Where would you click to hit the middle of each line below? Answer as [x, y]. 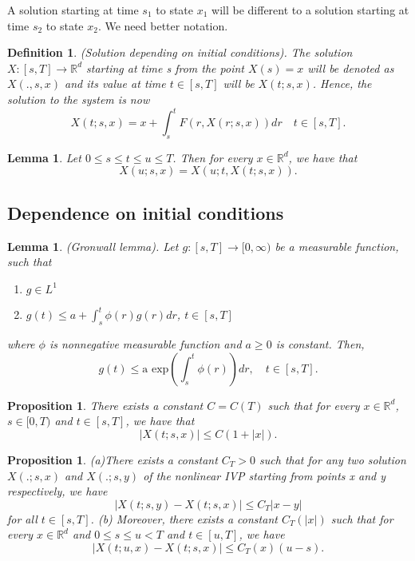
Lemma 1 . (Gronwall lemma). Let [93, 246]
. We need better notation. [163, 25]
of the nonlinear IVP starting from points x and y [265, 475]
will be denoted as [351, 68]
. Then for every [213, 157]
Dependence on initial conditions [146, 212]
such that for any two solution [333, 459]
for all [22, 518]
